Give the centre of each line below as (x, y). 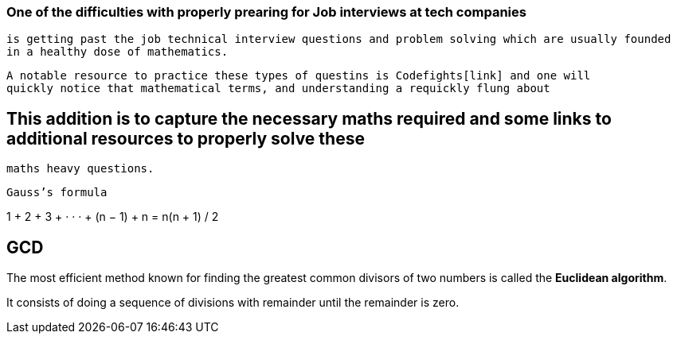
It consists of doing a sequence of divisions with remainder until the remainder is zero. (233, 303)
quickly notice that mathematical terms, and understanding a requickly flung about (278, 89)
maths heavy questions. (80, 169)
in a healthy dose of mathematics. (117, 52)
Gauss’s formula (57, 193)
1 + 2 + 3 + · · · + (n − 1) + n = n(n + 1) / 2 (113, 217)
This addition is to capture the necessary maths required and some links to (309, 118)
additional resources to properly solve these (186, 138)
